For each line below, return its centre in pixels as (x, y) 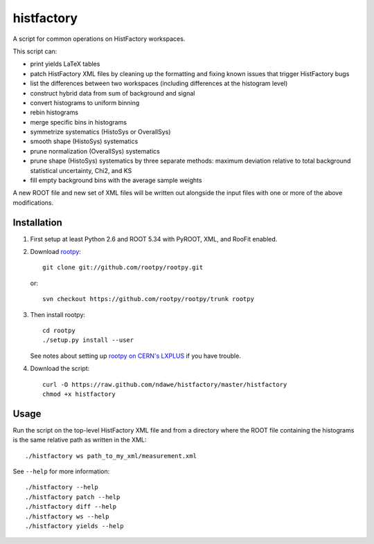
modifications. (33, 202)
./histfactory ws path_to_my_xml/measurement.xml (111, 456)
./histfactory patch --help (73, 497)
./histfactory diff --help (71, 507)
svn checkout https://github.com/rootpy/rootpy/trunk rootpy (148, 299)
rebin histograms (54, 112)
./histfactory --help (62, 487)
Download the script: (60, 369)
